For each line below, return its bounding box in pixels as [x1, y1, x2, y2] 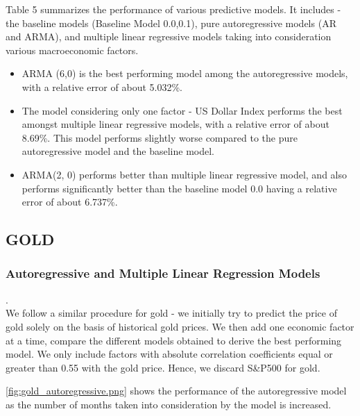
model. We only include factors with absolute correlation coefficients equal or [6, 347, 333, 361]
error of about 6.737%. [22, 194, 118, 209]
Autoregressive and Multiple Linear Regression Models [6, 265, 320, 282]
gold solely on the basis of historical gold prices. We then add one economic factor [6, 319, 354, 333]
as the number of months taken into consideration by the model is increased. [6, 397, 332, 411]
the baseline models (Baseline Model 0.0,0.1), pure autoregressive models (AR [6, 15, 336, 30]
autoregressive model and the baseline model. [22, 144, 214, 158]
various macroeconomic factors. [6, 42, 139, 57]
